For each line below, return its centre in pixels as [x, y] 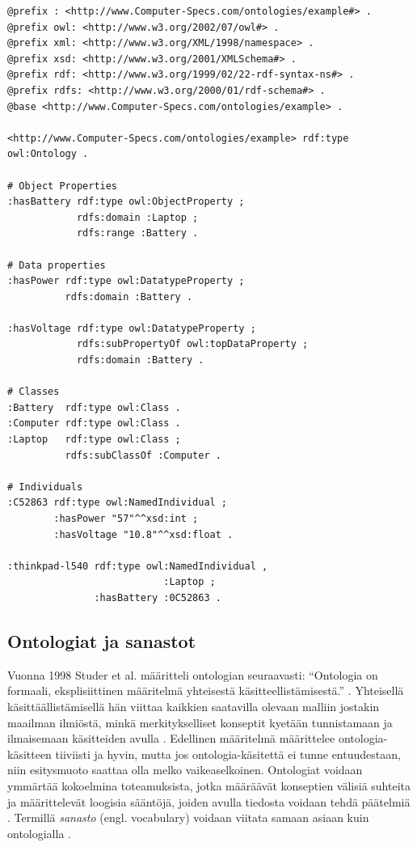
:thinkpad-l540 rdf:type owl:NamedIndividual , [138, 566]
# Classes [34, 392]
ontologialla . [39, 833]
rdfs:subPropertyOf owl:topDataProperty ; [192, 344]
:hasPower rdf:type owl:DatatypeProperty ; [126, 281]
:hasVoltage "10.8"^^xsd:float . [143, 534]
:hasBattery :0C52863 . [158, 597]
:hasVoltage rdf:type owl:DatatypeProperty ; [132, 328]
